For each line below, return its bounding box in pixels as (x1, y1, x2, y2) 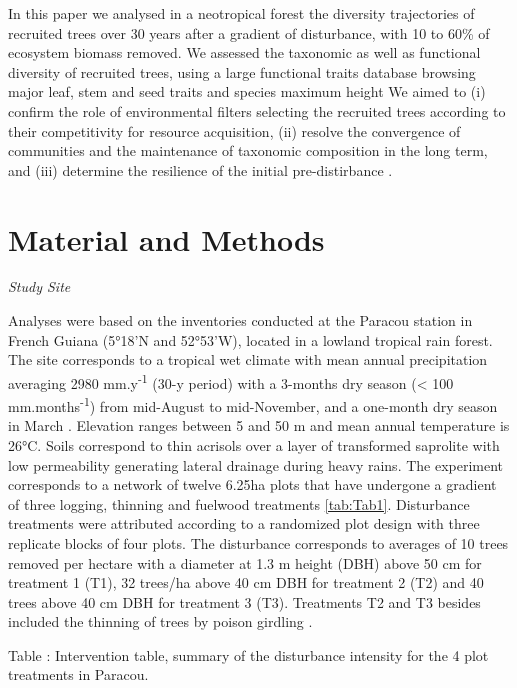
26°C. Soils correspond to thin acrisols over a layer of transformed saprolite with (8, 434, 500, 455)
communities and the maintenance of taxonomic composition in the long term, (8, 140, 488, 161)
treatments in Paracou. (8, 664, 149, 685)
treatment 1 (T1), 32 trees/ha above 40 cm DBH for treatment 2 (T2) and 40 (8, 572, 484, 593)
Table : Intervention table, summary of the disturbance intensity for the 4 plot (8, 644, 489, 665)
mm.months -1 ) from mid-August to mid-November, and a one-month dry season (8, 393, 498, 416)
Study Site (8, 276, 71, 297)
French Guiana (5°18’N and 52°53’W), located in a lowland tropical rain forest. (8, 329, 493, 350)
